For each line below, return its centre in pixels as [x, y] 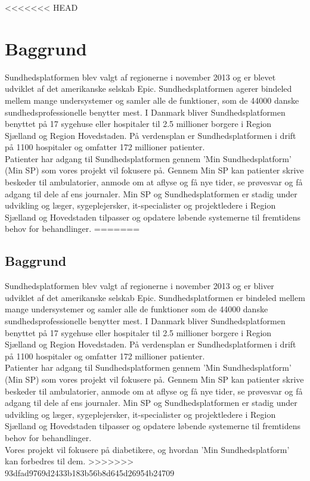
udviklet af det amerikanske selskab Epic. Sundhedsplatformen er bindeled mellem [155, 297]
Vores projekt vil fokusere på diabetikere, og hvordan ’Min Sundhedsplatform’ [147, 449]
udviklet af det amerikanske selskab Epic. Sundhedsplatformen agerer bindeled [148, 89]
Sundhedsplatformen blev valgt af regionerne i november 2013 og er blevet [140, 77]
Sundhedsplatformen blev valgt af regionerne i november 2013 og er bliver [139, 286]
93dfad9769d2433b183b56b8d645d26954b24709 [90, 472]
